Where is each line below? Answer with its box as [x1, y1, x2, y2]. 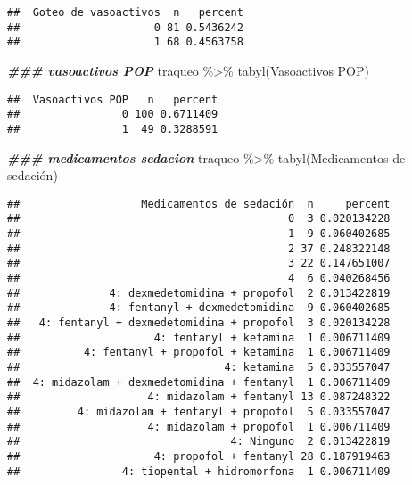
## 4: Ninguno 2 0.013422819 [7, 435, 391, 448]
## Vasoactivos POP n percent [7, 93, 218, 106]
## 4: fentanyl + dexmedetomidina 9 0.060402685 [7, 301, 391, 315]
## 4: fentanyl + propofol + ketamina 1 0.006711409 [7, 346, 391, 359]
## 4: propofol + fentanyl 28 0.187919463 [7, 449, 391, 463]
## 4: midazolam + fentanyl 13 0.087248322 [7, 390, 391, 404]
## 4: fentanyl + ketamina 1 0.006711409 [7, 331, 391, 344]
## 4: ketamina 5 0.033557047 [7, 360, 391, 374]
